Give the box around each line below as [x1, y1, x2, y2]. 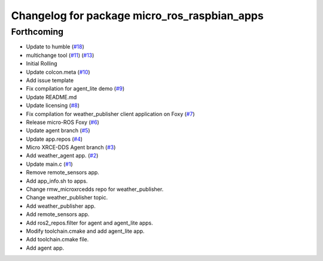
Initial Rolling [26, 60, 57, 67]
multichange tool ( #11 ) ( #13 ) [26, 51, 95, 59]
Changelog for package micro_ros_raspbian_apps [11, 9, 264, 22]
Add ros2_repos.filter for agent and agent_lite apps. [26, 219, 154, 226]
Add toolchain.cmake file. [26, 236, 89, 243]
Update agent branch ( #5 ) [26, 127, 90, 134]
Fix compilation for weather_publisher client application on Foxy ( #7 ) [26, 110, 195, 117]
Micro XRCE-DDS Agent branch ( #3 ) [26, 144, 116, 151]
